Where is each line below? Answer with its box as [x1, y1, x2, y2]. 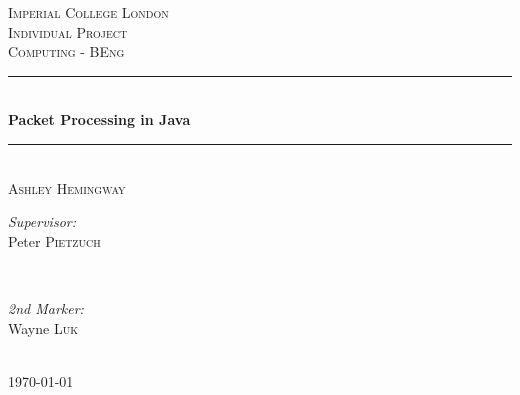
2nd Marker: [8, 297, 84, 318]
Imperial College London [8, 2, 169, 22]
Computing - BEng [8, 41, 125, 62]
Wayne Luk [8, 317, 78, 338]
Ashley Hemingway [8, 177, 126, 198]
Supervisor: [8, 211, 76, 232]
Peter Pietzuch [8, 230, 101, 251]
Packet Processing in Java [8, 109, 191, 130]
